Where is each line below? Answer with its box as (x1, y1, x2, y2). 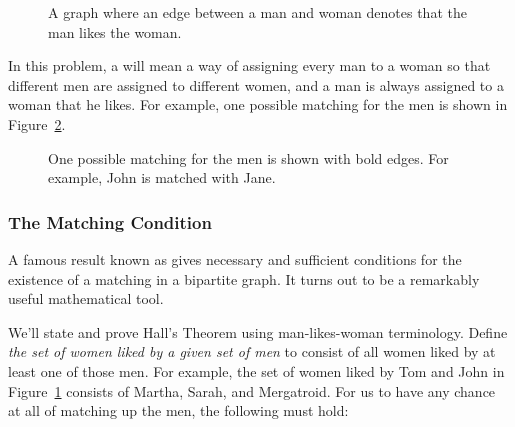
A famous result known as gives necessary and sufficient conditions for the (8, 248, 462, 269)
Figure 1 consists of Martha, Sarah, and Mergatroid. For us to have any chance (8, 380, 496, 401)
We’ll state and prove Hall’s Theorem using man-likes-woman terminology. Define (8, 321, 508, 342)
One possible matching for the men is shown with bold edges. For (48, 147, 449, 168)
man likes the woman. (48, 21, 182, 42)
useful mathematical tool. (8, 288, 164, 309)
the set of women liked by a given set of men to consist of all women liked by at (8, 341, 496, 362)
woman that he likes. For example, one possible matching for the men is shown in (8, 94, 508, 115)
